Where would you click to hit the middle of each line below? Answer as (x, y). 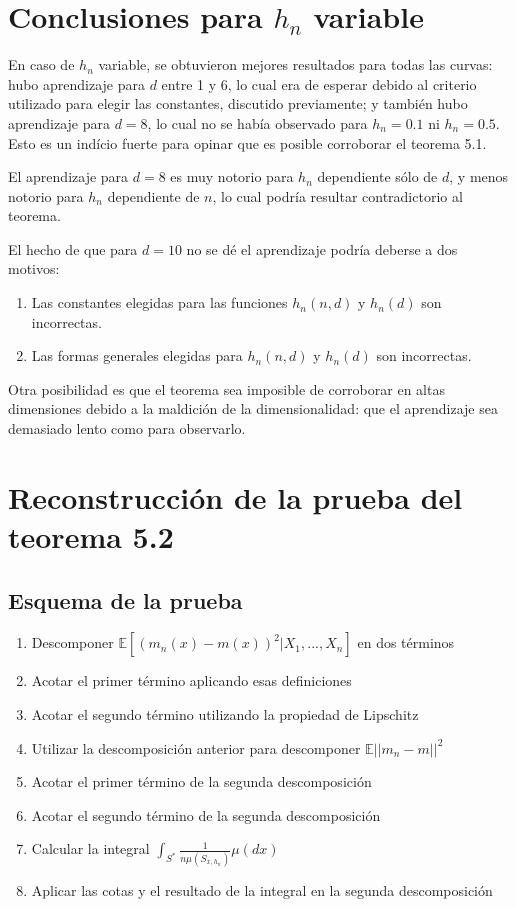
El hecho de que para (73, 248)
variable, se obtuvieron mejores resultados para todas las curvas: (295, 64)
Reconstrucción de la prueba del (235, 496)
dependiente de (153, 195)
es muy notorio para (232, 176)
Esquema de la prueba (125, 599)
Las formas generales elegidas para (137, 355)
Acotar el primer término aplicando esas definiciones (191, 680)
